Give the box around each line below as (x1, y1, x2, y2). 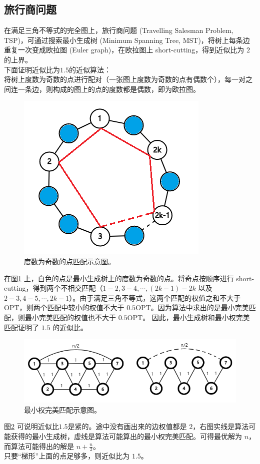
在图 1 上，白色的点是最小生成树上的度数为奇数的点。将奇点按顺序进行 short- (4, 273, 254, 283)
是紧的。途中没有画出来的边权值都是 (67, 421, 187, 432)
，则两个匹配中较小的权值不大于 (19, 302, 124, 313)
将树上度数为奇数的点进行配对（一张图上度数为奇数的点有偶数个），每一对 (4, 74, 245, 84)
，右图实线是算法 (192, 421, 249, 432)
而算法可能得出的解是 (4, 441, 74, 451)
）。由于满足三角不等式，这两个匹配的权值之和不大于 (69, 292, 241, 303)
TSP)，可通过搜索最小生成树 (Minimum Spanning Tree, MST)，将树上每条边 (4, 34, 250, 45)
